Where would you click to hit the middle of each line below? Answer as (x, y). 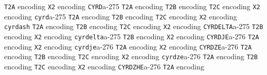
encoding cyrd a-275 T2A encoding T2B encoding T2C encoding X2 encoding (121, 16)
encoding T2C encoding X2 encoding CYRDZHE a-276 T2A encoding (104, 66)
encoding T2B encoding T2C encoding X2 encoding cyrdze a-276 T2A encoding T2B (131, 56)
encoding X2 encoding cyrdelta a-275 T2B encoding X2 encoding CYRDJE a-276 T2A (132, 36)
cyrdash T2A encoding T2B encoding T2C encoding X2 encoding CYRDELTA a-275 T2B (134, 26)
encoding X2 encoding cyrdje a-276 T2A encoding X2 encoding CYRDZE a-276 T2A (128, 46)
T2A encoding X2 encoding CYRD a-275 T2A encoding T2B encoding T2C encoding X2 (132, 6)
